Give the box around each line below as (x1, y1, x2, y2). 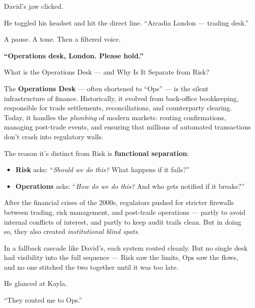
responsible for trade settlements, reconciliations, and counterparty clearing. (4, 103, 232, 113)
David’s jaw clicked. (4, 1, 63, 11)
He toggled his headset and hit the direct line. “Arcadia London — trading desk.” (4, 17, 249, 27)
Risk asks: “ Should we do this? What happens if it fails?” (15, 164, 190, 175)
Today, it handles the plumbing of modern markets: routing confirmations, (4, 112, 227, 122)
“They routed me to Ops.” (4, 295, 82, 305)
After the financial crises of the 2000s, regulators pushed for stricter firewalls (4, 197, 234, 207)
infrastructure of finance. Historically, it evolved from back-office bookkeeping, (4, 93, 239, 103)
